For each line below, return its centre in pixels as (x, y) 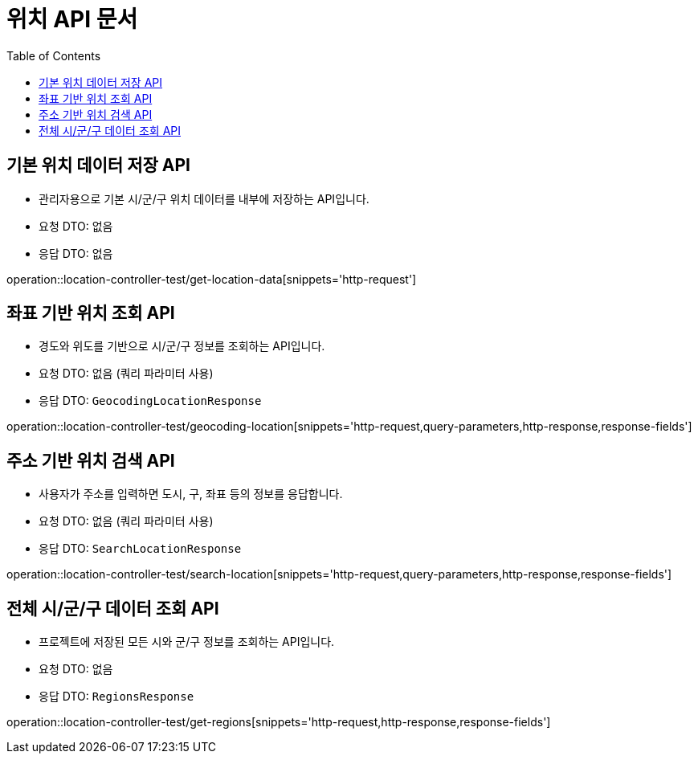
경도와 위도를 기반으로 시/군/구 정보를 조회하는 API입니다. (182, 346)
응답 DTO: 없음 (76, 253)
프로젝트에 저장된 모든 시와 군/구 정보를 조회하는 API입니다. (187, 642)
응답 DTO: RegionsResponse (116, 697)
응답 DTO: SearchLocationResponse (140, 549)
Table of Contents (54, 55)
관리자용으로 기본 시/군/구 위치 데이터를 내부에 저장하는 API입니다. (204, 198)
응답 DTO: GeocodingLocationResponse (150, 401)
